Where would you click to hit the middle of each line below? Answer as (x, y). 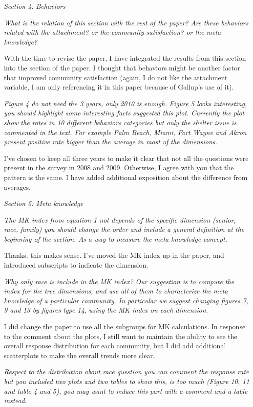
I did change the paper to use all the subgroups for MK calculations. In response (125, 327)
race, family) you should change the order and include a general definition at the (124, 229)
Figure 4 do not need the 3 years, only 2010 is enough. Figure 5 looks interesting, (126, 103)
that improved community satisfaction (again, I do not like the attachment (116, 77)
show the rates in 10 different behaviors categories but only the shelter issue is (120, 122)
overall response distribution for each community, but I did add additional (115, 346)
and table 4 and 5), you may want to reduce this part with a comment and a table (126, 391)
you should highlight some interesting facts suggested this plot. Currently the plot (124, 113)
